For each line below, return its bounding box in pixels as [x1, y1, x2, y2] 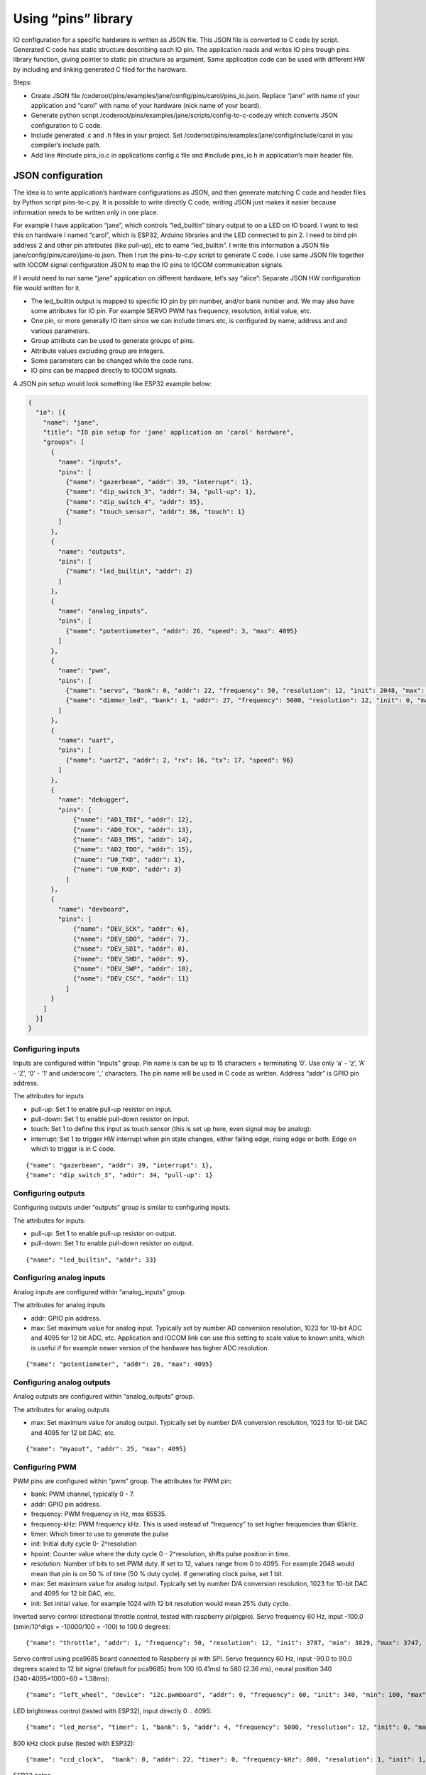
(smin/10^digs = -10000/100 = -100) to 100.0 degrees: [13, 1622, 170, 1631]
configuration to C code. [31, 121, 102, 129]
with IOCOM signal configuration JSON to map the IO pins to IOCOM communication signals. [13, 261, 284, 269]
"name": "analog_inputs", [58, 607, 148, 615]
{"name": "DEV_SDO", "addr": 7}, [72, 934, 190, 943]
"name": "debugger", [58, 796, 130, 804]
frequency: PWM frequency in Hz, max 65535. [31, 1509, 167, 1519]
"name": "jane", [43, 418, 99, 426]
